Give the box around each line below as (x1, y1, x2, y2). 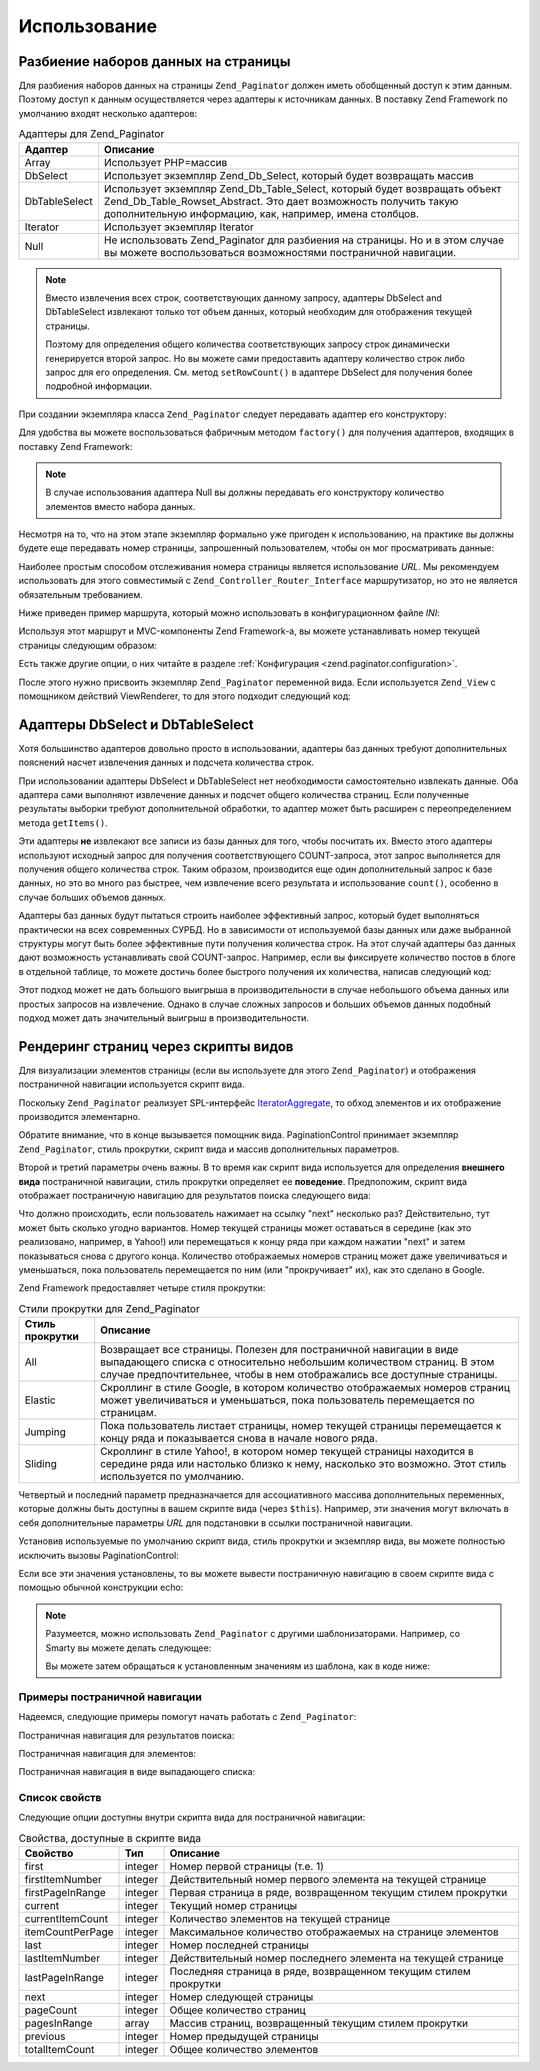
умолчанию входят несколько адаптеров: (18, 107, 198, 119)
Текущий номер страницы (169, 1899, 298, 1913)
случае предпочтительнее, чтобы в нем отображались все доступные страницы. (100, 1368, 498, 1382)
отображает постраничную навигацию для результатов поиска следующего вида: (18, 1189, 372, 1201)
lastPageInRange (24, 1971, 105, 1985)
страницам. (100, 1406, 157, 1420)
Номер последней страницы (169, 1938, 309, 1952)
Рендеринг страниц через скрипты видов (18, 1038, 294, 1055)
